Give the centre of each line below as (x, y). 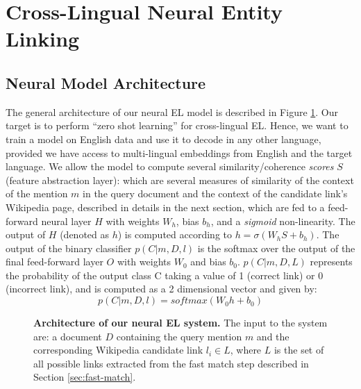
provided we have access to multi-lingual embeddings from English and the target (179, 152)
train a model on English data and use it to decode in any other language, (163, 139)
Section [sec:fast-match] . (85, 377)
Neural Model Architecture (106, 82)
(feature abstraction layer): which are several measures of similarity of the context (180, 180)
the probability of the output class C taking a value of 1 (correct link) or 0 (165, 275)
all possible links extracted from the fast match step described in (171, 363)
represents (331, 262)
